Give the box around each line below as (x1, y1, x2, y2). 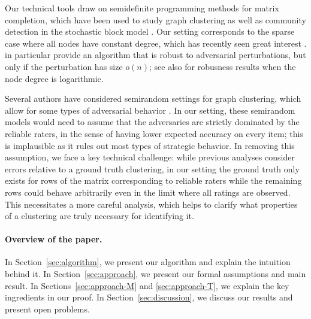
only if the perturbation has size (5, 60, 123, 72)
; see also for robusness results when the (149, 60, 296, 72)
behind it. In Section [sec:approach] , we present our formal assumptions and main (5, 268, 306, 280)
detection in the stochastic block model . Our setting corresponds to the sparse (5, 25, 295, 38)
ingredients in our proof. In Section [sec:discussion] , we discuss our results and (5, 291, 293, 303)
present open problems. (5, 302, 90, 315)
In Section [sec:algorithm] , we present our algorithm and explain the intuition (5, 256, 291, 268)
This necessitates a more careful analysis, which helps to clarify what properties (5, 198, 298, 210)
